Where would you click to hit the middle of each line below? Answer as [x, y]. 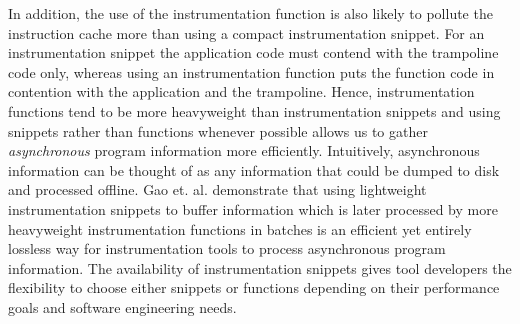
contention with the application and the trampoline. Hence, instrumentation [241, 91]
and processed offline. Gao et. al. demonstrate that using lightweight [217, 189]
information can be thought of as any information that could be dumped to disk [254, 169]
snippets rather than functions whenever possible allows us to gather [218, 130]
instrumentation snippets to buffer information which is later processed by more [253, 208]
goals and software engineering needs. [122, 306]
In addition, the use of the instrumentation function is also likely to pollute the [250, 13]
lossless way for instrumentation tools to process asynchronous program [227, 248]
